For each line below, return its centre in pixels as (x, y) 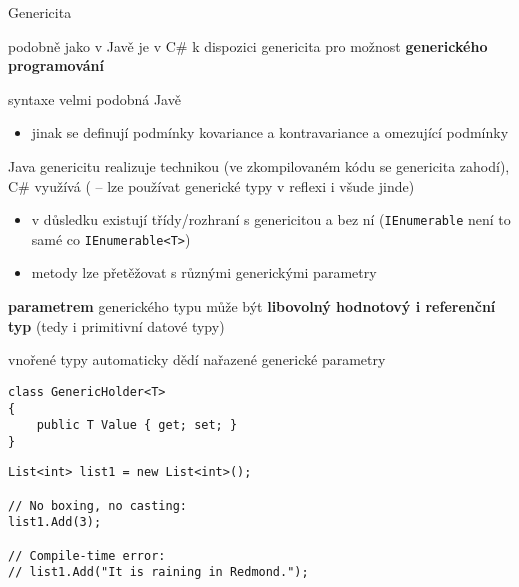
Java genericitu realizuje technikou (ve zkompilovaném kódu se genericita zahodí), (259, 165)
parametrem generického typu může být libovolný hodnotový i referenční (252, 306)
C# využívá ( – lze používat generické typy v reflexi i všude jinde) (211, 185)
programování (56, 65)
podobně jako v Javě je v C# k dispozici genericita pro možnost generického (248, 45)
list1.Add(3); (55, 522)
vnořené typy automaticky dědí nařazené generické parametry (197, 359)
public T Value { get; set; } (137, 425)
